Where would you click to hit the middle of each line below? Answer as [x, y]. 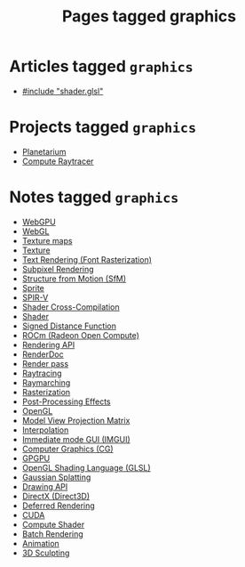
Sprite [33, 288]
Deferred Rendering [58, 506]
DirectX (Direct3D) [56, 496]
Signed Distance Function [69, 326]
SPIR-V [35, 297]
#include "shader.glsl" [63, 91]
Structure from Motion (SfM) [74, 279]
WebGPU [39, 222]
